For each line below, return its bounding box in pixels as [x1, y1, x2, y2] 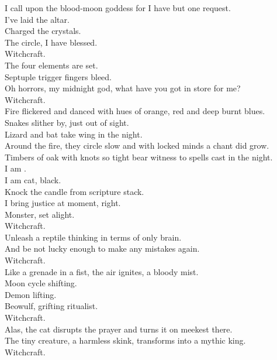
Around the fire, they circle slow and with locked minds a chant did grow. [5, 139, 269, 152]
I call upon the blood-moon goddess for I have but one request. [5, 2, 231, 13]
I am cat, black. [5, 173, 61, 186]
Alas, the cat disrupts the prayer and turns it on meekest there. [5, 323, 233, 335]
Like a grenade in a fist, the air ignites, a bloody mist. [5, 265, 199, 277]
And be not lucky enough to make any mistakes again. [5, 242, 200, 255]
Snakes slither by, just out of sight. [5, 116, 129, 128]
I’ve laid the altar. [5, 13, 70, 25]
